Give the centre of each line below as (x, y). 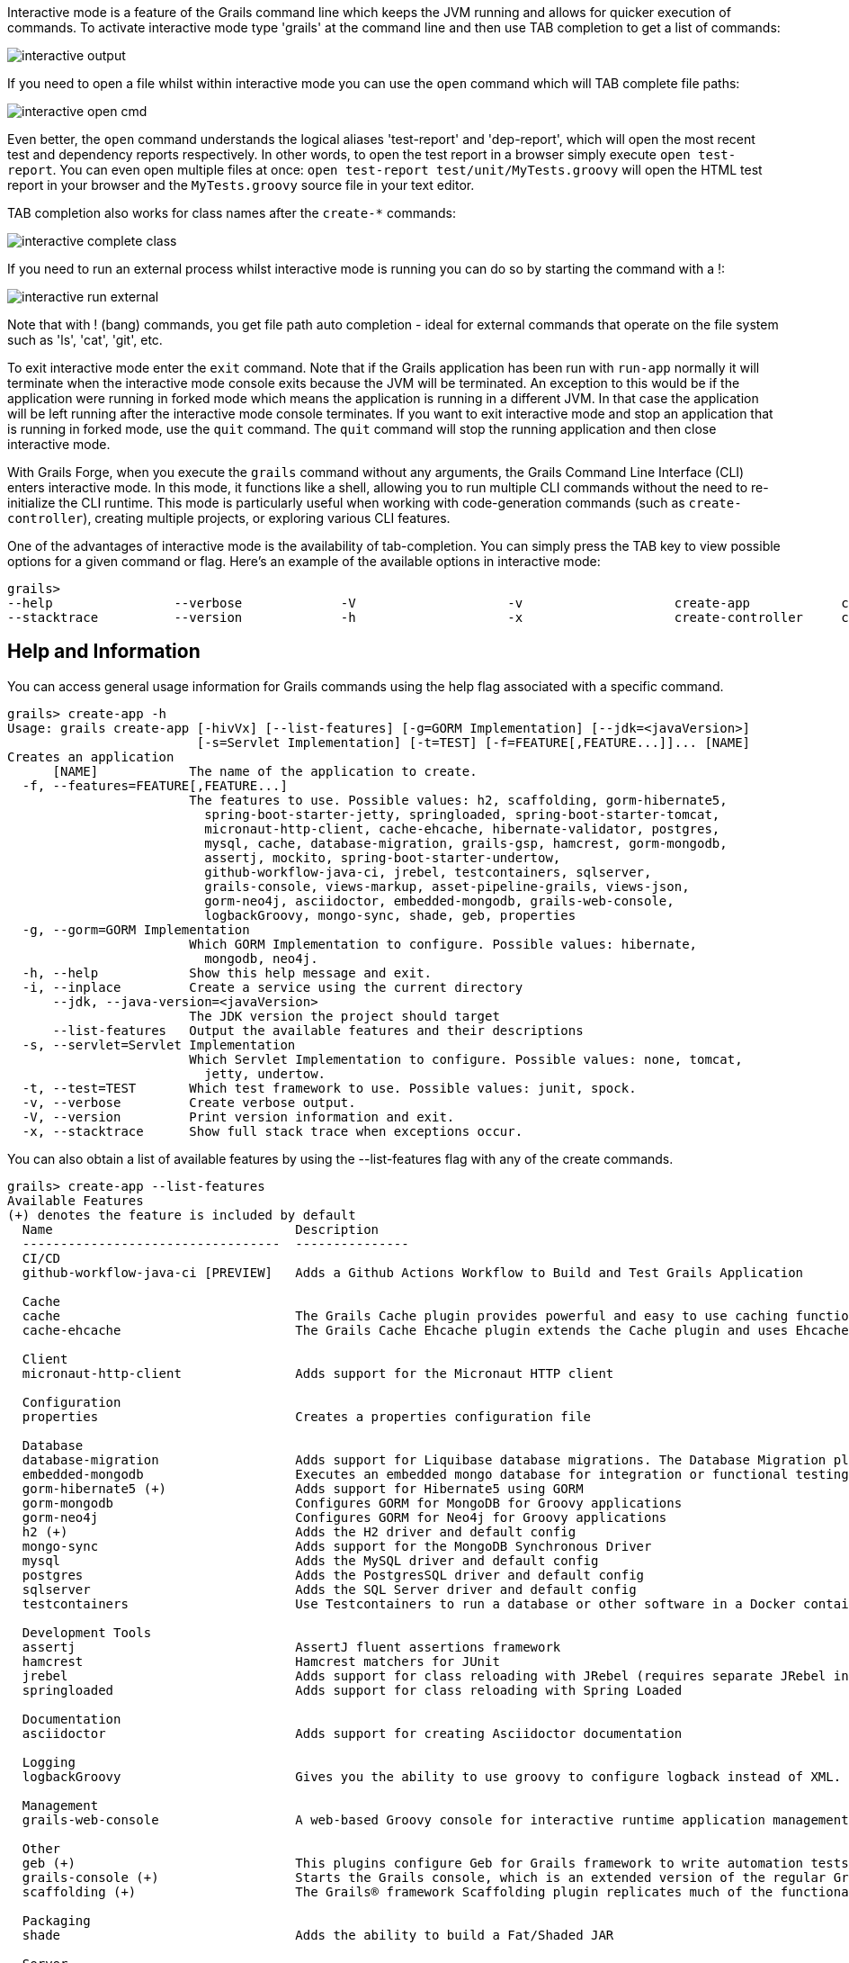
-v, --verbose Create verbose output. (189, 1102)
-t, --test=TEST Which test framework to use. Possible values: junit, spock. (329, 1088)
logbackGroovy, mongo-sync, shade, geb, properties (390, 915)
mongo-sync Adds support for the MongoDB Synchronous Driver (337, 1546)
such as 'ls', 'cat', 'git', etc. (85, 340)
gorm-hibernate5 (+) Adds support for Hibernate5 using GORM (303, 1488)
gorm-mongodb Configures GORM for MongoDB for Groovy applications (352, 1503)
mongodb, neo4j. (261, 958)
